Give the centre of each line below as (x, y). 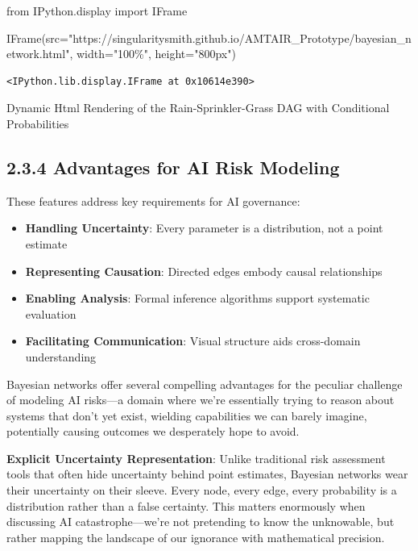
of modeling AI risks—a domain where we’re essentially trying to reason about (201, 400)
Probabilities (38, 123)
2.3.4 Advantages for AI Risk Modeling (173, 167)
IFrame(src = (37, 38)
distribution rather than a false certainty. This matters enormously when (186, 505)
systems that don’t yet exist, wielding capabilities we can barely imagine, (187, 415)
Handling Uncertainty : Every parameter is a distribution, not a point (204, 228)
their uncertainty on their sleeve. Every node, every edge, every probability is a (202, 490)
